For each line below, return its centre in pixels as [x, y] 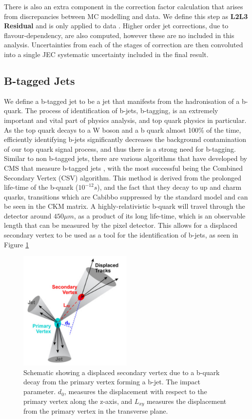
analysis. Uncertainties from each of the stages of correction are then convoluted [124, 45]
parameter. [40, 391]
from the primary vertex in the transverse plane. [96, 411]
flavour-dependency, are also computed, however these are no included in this [119, 35]
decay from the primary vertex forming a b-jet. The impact [112, 382]
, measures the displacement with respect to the [136, 391]
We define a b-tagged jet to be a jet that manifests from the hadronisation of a [122, 101]
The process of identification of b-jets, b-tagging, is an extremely [122, 110]
